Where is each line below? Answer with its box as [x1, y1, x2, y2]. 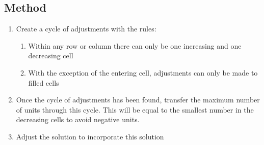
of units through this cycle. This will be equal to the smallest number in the [16, 104, 254, 115]
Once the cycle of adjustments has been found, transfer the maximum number [16, 94, 260, 105]
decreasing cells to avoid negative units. [16, 114, 140, 125]
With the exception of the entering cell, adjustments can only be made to [28, 67, 258, 78]
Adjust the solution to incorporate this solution [16, 131, 164, 141]
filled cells [28, 77, 59, 88]
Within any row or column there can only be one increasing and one [28, 40, 242, 51]
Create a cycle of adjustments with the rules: [16, 23, 156, 34]
